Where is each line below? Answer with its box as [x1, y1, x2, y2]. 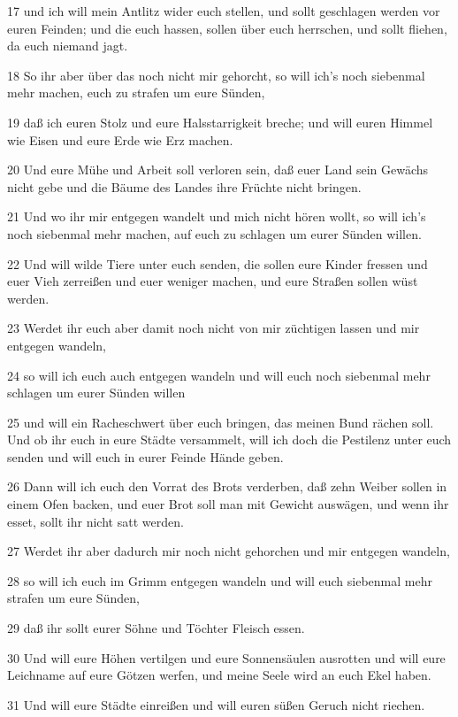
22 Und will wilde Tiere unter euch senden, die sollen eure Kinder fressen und [7, 254, 428, 273]
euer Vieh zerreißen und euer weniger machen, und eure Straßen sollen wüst [7, 272, 418, 290]
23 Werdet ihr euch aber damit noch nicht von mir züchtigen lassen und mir [7, 319, 420, 337]
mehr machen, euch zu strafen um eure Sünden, [7, 83, 265, 102]
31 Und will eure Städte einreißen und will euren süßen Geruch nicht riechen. [7, 695, 425, 713]
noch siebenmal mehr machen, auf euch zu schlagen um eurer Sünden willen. [7, 224, 422, 243]
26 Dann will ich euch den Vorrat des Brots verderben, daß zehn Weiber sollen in [7, 477, 447, 496]
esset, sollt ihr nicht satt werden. [7, 512, 184, 530]
